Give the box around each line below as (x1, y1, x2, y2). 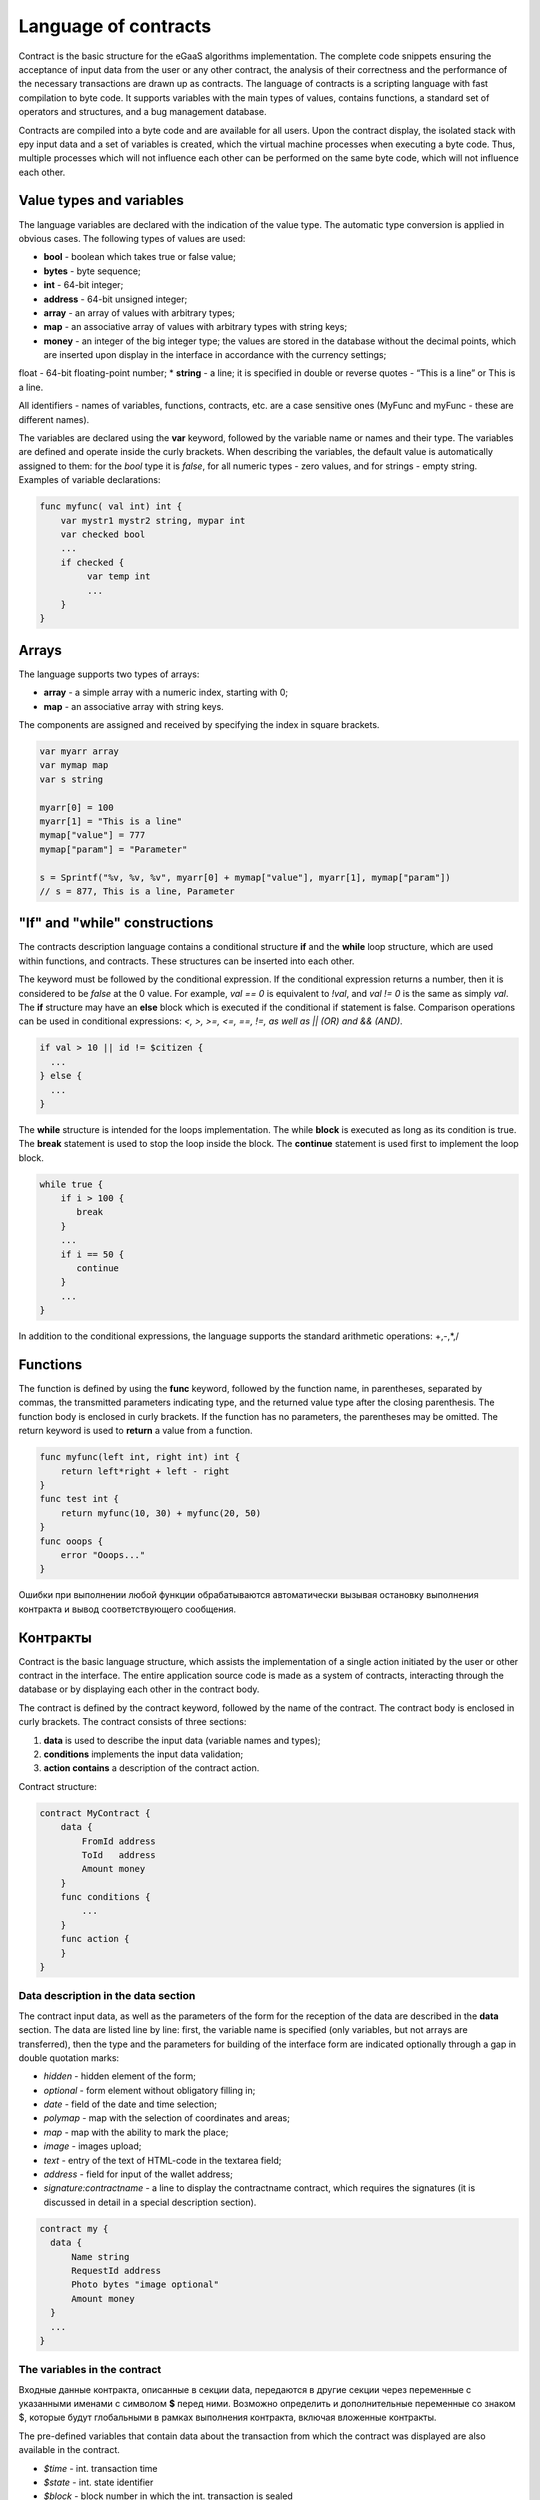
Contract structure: (18, 1780, 97, 1792)
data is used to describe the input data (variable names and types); (43, 1734, 321, 1746)
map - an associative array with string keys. (43, 700, 224, 712)
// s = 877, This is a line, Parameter (39, 885, 235, 897)
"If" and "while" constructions (18, 915, 214, 932)
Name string (71, 2251, 130, 2262)
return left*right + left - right (60, 1465, 230, 1477)
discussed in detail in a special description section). (43, 2196, 257, 2208)
